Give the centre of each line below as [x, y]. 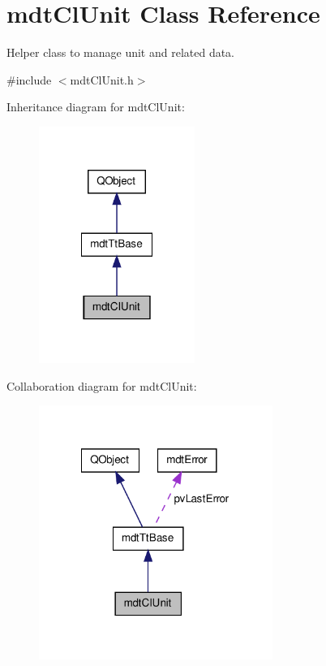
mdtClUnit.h [102, 79]
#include [29, 79]
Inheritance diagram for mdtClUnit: [96, 107]
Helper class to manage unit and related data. [121, 52]
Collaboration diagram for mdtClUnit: [102, 385]
